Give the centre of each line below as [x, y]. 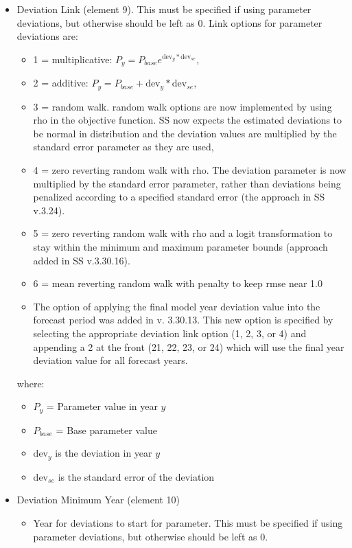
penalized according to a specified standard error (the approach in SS [179, 197]
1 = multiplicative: [73, 59]
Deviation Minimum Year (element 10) [98, 500]
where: [31, 383]
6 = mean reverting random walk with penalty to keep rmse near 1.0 [178, 283]
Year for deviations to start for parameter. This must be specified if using [188, 523]
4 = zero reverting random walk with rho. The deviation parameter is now [190, 170]
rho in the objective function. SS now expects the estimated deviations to [188, 120]
